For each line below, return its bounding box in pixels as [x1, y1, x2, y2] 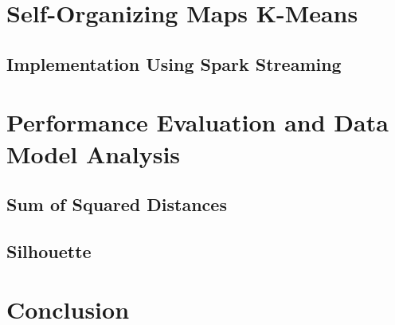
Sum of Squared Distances [6, 192, 227, 217]
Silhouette [6, 238, 92, 263]
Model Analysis [6, 137, 181, 170]
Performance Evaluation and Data [6, 106, 389, 139]
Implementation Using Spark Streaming [6, 51, 342, 76]
